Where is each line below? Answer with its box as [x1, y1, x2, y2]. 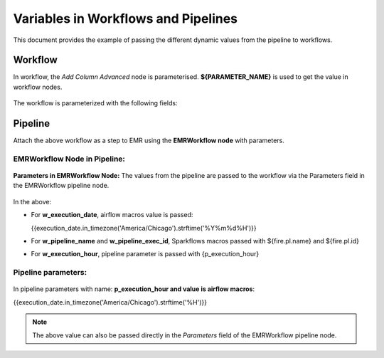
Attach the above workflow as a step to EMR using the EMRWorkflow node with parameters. [13, 136, 284, 145]
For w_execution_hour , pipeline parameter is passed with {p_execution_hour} [31, 250, 260, 258]
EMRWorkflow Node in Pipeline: [13, 154, 126, 164]
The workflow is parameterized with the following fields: [13, 99, 178, 107]
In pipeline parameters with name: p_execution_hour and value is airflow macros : [13, 285, 255, 293]
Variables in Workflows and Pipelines [13, 11, 238, 26]
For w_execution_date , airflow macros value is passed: [31, 211, 193, 219]
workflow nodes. [13, 83, 63, 91]
